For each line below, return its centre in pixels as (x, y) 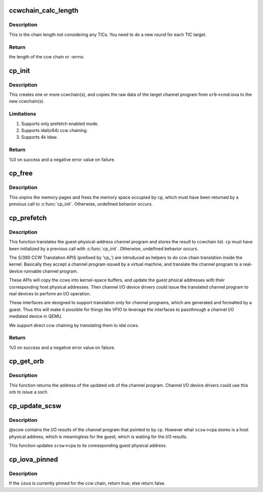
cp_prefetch (28, 218)
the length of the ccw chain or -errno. (47, 56)
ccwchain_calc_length (44, 10)
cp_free (21, 173)
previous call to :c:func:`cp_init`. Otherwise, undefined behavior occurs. (81, 204)
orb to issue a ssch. (29, 392)
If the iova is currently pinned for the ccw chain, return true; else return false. (87, 483)
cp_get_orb (27, 361)
